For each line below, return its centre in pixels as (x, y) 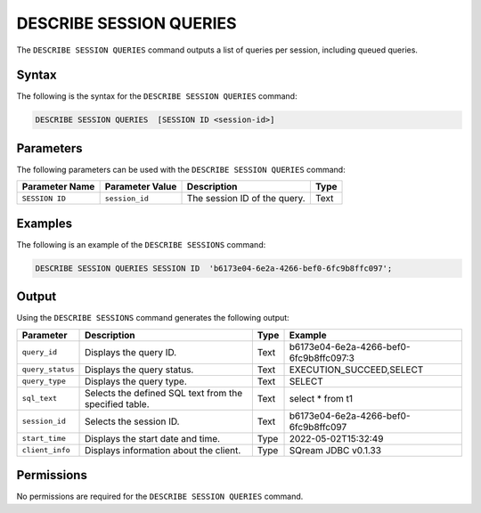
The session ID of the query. (246, 199)
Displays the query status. (139, 370)
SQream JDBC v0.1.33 (335, 450)
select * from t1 (321, 398)
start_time (44, 439)
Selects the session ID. (132, 421)
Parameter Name (58, 187)
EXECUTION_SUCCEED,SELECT (356, 370)
